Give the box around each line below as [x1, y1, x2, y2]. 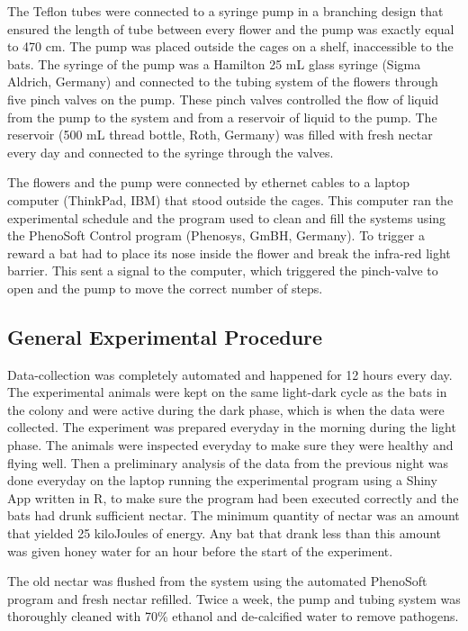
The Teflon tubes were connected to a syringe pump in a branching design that [7, 2, 444, 20]
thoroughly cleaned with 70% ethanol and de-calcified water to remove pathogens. [7, 607, 459, 626]
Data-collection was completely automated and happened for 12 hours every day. [7, 365, 453, 383]
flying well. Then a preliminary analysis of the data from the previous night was [7, 453, 449, 472]
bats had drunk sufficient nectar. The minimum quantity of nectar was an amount [7, 506, 460, 525]
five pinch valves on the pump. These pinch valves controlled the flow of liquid [7, 89, 439, 108]
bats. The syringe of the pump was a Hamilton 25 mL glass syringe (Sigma [7, 54, 421, 73]
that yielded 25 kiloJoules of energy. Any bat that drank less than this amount [7, 524, 442, 543]
